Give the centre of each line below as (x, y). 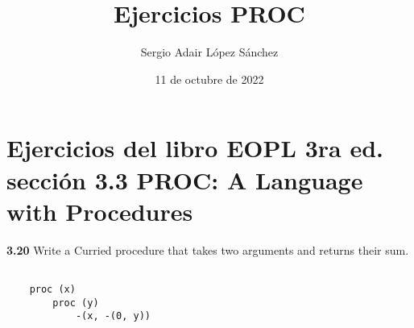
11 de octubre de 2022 (209, 79)
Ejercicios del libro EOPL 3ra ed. (195, 148)
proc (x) (52, 289)
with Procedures (100, 211)
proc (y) (76, 303)
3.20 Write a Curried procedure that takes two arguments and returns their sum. (208, 249)
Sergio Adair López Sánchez (209, 52)
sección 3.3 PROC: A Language (185, 179)
